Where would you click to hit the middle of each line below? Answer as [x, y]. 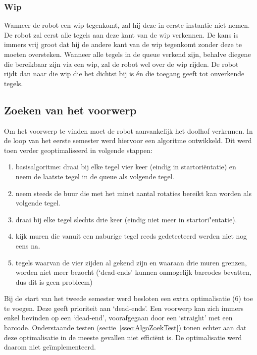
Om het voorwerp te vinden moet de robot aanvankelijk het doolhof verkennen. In [128, 130]
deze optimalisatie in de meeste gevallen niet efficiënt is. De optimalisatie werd [123, 337]
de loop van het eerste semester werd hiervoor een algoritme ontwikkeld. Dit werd [128, 140]
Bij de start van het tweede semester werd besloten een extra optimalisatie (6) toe [128, 298]
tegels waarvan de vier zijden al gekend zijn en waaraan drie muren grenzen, [131, 262]
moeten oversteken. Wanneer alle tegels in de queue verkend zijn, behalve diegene [128, 54]
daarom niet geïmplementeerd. [50, 347]
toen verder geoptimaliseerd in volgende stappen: [78, 150]
